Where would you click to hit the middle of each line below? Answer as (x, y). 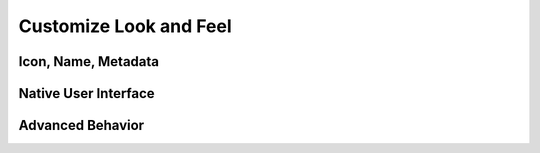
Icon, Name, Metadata (89, 61)
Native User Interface (86, 93)
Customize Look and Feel (125, 26)
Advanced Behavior (81, 125)
